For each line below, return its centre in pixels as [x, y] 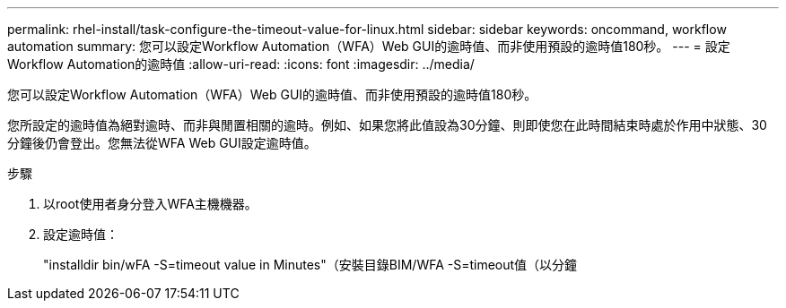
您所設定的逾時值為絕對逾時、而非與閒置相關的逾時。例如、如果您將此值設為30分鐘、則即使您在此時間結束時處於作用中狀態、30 [387, 125]
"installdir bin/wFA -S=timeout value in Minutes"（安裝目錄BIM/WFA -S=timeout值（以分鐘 [310, 265]
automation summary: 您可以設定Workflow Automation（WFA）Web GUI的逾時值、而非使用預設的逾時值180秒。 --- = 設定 [369, 46]
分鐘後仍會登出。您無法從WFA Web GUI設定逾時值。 [162, 143]
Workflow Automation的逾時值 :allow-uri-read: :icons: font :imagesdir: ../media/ [241, 64]
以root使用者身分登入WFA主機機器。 [150, 204]
